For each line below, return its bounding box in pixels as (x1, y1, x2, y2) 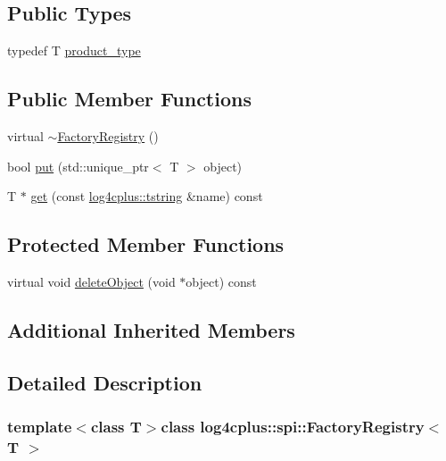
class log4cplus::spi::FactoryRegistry (161, 415, 425, 438)
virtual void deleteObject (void (7, 272, 176, 290)
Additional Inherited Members (7, 315, 295, 343)
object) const (186, 272, 257, 290)
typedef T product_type (7, 41, 141, 60)
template (7, 415, 72, 438)
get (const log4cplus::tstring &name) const (30, 187, 263, 205)
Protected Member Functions (7, 230, 285, 258)
